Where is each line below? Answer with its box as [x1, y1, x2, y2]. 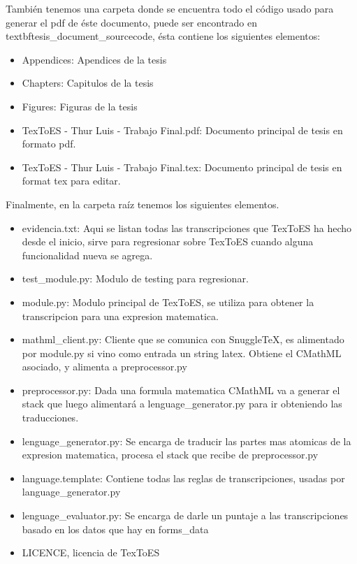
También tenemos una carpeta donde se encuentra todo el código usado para [6, 1, 334, 15]
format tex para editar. [22, 173, 121, 188]
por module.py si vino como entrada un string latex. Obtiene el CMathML [22, 345, 342, 360]
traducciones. [22, 410, 79, 425]
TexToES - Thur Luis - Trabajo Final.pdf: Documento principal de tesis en [22, 122, 343, 137]
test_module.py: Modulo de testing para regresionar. [22, 271, 249, 286]
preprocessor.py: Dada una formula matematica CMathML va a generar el [22, 382, 340, 397]
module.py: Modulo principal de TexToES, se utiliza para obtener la [22, 294, 314, 309]
